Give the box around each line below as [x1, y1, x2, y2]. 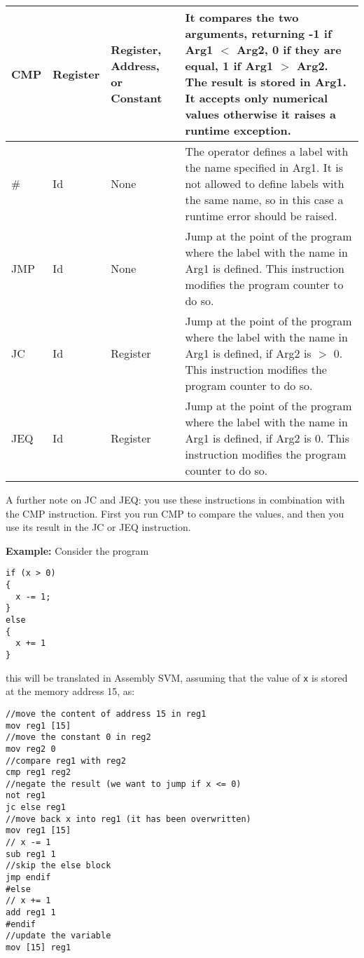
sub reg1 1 [6, 849, 56, 859]
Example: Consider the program [6, 543, 149, 558]
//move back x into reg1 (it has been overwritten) [6, 814, 251, 824]
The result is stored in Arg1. [185, 74, 346, 90]
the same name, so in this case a [185, 191, 344, 208]
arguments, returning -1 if [185, 25, 332, 41]
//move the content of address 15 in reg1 [6, 708, 206, 719]
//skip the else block [6, 861, 111, 871]
